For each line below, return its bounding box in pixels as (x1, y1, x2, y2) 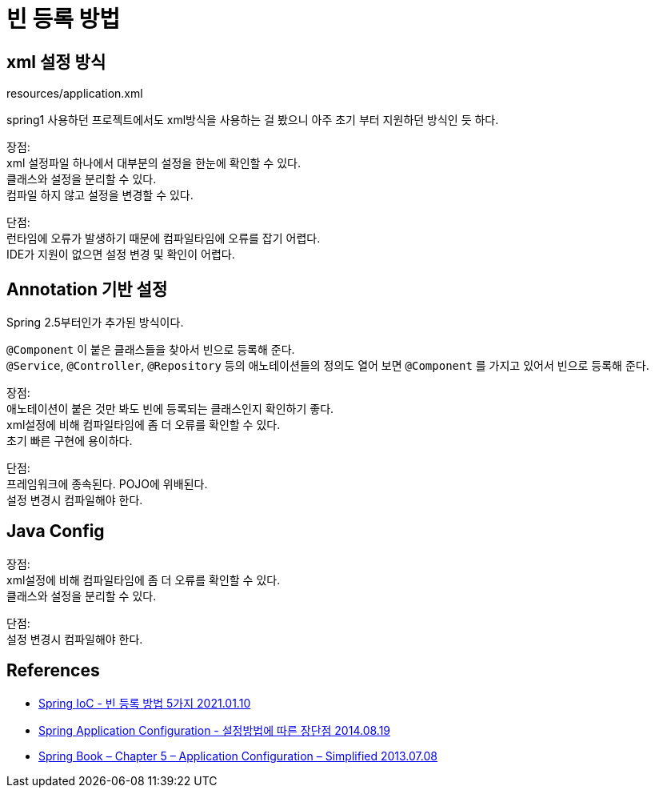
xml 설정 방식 (6, 51, 106, 72)
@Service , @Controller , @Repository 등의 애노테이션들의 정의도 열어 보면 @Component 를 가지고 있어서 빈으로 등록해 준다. (6, 359, 649, 373)
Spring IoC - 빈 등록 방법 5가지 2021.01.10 (38, 696, 251, 710)
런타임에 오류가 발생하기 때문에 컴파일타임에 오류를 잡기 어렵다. (6, 231, 321, 246)
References (6, 660, 100, 681)
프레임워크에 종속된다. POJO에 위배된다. (6, 477, 208, 491)
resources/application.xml (6, 86, 143, 101)
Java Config (6, 521, 105, 542)
